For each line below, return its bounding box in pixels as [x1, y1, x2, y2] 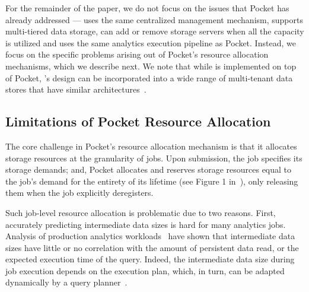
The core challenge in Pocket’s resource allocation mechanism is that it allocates [5, 139, 297, 152]
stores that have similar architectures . [5, 83, 146, 96]
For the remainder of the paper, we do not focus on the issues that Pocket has [5, 2, 289, 14]
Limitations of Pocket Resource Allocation [5, 112, 271, 131]
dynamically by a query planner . [5, 276, 128, 288]
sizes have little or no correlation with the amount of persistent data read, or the [5, 241, 299, 253]
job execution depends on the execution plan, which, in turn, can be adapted [5, 264, 285, 277]
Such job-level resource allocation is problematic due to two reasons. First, [5, 206, 276, 218]
